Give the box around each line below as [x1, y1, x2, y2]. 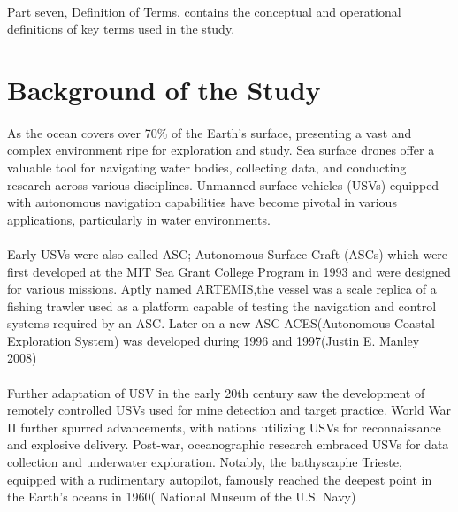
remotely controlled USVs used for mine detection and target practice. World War [7, 401, 452, 419]
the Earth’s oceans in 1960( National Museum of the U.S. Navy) [7, 487, 356, 506]
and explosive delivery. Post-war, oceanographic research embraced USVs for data [7, 435, 449, 454]
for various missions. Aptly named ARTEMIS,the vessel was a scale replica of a [7, 279, 437, 298]
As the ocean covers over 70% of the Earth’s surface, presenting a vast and [7, 123, 412, 141]
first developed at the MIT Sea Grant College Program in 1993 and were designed [7, 262, 451, 280]
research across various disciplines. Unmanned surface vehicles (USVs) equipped [7, 175, 439, 194]
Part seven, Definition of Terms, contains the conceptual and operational [7, 2, 401, 20]
